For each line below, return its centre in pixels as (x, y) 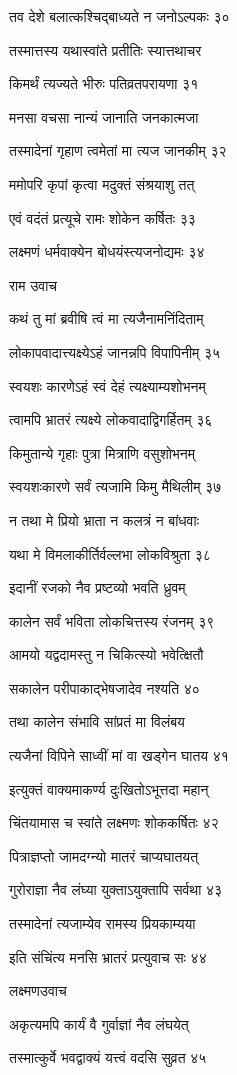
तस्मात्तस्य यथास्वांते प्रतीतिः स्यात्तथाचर (105, 49)
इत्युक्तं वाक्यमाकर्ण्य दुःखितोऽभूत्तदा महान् (109, 788)
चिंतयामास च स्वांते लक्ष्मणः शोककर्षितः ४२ (114, 822)
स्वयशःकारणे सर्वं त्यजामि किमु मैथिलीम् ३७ (115, 486)
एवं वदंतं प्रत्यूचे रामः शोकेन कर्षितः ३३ (102, 217)
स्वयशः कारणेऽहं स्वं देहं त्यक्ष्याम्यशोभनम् (107, 385)
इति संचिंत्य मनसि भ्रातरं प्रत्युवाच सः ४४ (108, 956)
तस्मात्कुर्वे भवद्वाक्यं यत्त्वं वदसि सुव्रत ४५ (108, 1057)
